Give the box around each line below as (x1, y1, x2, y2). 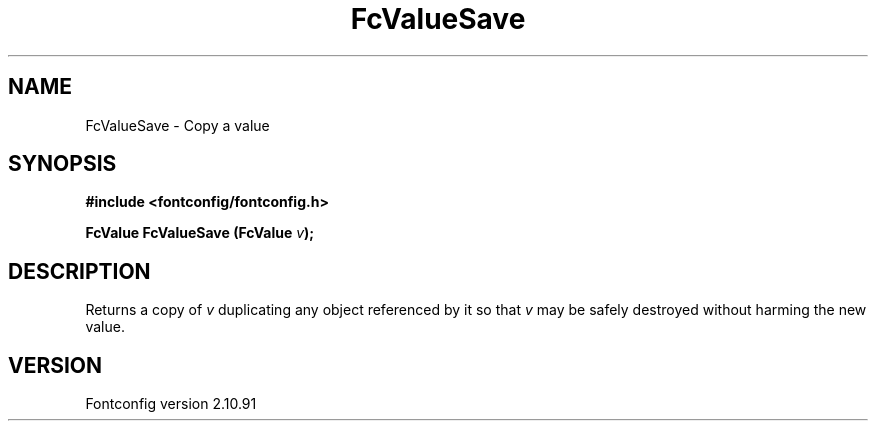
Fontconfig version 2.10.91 (85, 395, 257, 413)
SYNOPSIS (8, 151, 117, 177)
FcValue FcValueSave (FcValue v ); (85, 224, 315, 242)
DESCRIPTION (8, 258, 151, 284)
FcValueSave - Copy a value (85, 116, 270, 134)
